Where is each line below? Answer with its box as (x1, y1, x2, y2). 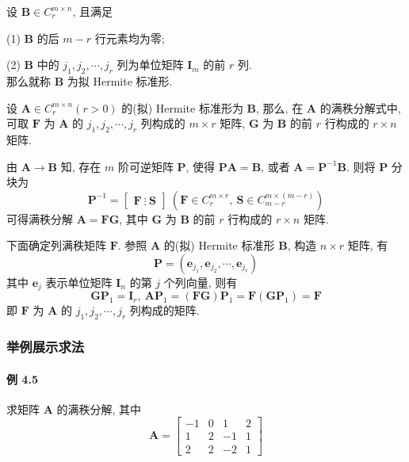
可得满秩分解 (6, 210, 73, 227)
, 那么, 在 (256, 99, 304, 116)
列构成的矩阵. (129, 302, 200, 319)
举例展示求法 (6, 337, 85, 357)
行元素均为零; (94, 29, 165, 46)
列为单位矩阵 (117, 56, 184, 73)
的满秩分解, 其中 (56, 400, 142, 417)
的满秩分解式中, (319, 99, 401, 116)
